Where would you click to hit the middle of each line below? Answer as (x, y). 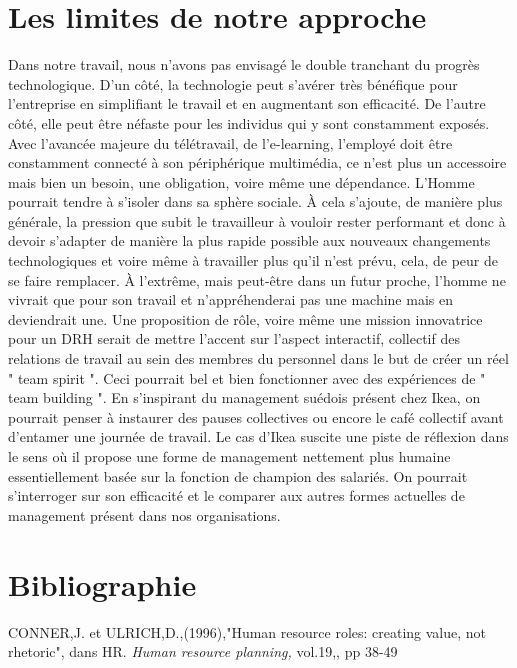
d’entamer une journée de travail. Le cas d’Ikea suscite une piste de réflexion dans (258, 436)
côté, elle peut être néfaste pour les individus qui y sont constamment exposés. (249, 122)
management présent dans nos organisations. (144, 514)
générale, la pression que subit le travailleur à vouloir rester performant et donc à (257, 220)
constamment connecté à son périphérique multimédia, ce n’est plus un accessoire (257, 162)
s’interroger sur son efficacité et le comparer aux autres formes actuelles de (236, 495)
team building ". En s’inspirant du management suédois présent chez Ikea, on (244, 397)
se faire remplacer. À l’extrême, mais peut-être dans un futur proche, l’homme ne (257, 279)
